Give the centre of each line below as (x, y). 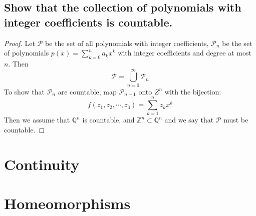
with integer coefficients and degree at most (185, 53)
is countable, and (108, 120)
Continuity (42, 164)
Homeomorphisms (67, 203)
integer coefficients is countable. (88, 22)
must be (236, 120)
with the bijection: (193, 91)
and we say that (189, 120)
